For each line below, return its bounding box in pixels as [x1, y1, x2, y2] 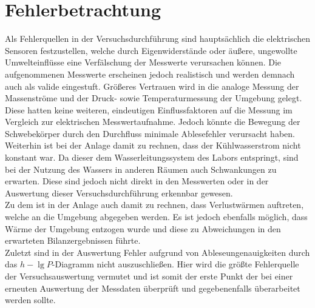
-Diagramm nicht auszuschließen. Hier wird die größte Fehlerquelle [52, 258, 299, 270]
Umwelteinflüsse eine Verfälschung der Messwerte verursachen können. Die [5, 56, 282, 69]
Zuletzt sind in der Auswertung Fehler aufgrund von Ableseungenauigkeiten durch [5, 246, 310, 258]
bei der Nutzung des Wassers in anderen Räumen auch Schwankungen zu [5, 162, 277, 175]
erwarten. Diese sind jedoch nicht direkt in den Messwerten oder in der [5, 175, 269, 187]
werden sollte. [5, 293, 56, 306]
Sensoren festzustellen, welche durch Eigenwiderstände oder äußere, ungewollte [5, 44, 297, 56]
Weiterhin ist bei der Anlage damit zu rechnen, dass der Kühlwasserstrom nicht [5, 139, 301, 152]
